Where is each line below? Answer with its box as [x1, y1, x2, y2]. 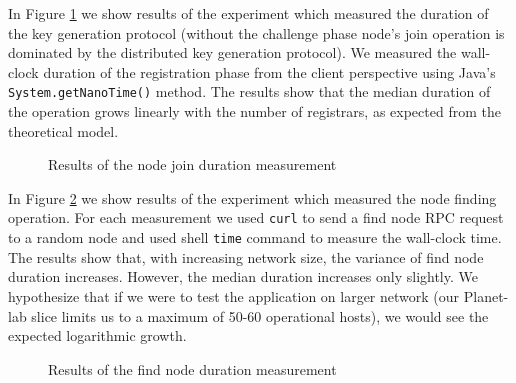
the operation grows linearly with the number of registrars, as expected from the [8, 101, 501, 122]
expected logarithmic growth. [8, 325, 187, 346]
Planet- [463, 285, 509, 306]
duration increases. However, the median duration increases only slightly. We [8, 266, 478, 287]
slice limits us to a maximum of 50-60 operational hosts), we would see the [31, 305, 489, 326]
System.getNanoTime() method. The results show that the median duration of [8, 81, 491, 102]
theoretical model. [8, 120, 119, 141]
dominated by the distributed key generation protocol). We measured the [8, 42, 457, 63]
